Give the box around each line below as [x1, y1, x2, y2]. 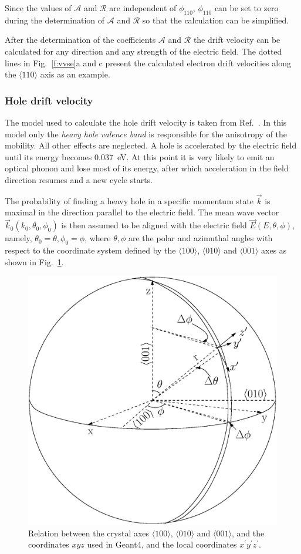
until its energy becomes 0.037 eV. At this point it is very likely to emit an [5, 150, 275, 163]
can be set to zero [214, 2, 279, 13]
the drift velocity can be [193, 33, 280, 46]
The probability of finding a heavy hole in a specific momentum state [5, 194, 254, 207]
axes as [261, 244, 287, 256]
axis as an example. [40, 68, 110, 80]
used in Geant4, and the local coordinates [87, 538, 237, 550]
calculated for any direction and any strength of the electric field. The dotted [5, 45, 282, 57]
